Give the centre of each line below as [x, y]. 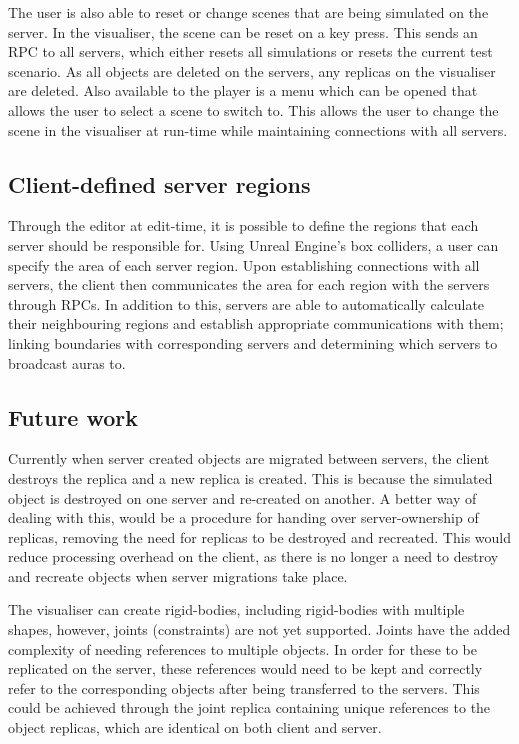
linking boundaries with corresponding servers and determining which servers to [253, 342]
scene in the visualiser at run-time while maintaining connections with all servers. [258, 129]
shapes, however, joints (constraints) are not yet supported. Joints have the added [259, 629]
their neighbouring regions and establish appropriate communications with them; [256, 323]
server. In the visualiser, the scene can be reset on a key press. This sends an [243, 31]
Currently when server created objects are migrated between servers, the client [249, 458]
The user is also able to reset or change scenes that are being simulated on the [248, 12]
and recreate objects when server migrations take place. [178, 575]
